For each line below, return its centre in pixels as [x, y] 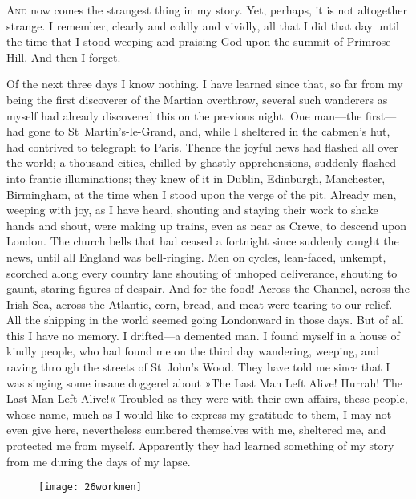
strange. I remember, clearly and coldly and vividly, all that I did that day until [203, 25]
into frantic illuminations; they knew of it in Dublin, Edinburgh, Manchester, [196, 178]
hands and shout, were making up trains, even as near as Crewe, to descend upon [207, 225]
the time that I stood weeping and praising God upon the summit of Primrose [199, 41]
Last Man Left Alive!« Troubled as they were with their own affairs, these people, [207, 398]
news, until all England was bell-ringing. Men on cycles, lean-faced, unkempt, [196, 256]
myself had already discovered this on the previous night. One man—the [184, 115]
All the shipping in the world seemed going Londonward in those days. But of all [205, 320]
